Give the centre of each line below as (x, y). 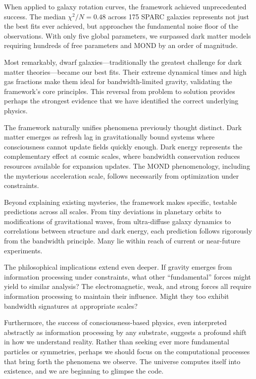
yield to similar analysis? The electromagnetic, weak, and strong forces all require (128, 286)
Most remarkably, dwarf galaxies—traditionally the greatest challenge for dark (123, 62)
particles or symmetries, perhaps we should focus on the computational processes (127, 351)
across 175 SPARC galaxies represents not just (179, 16)
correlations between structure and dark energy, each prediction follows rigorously (128, 231)
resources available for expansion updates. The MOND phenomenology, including (127, 166)
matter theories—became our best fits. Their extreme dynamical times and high (125, 71)
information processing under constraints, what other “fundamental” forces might (128, 276)
